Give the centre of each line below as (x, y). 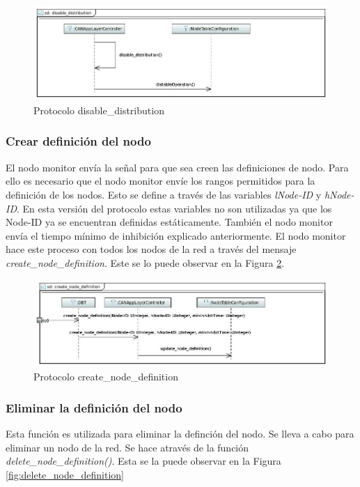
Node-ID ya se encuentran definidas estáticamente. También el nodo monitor (169, 222)
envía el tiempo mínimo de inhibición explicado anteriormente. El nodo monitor (176, 235)
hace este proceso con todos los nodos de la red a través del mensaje (151, 249)
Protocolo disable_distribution (99, 110)
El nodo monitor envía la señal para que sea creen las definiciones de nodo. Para (177, 167)
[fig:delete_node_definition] (65, 474)
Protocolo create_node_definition (106, 377)
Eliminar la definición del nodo (94, 407)
